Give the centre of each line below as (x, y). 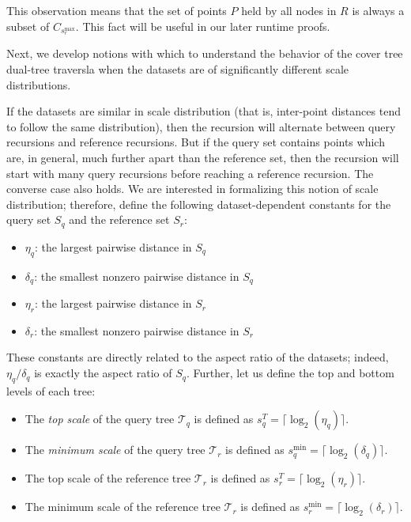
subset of (28, 26)
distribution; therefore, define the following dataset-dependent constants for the (199, 204)
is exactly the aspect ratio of (103, 373)
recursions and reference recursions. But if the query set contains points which (196, 142)
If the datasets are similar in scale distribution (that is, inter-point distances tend (204, 111)
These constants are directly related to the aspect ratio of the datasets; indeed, (198, 357)
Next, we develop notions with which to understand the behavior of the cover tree (205, 53)
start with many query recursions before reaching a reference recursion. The (190, 173)
